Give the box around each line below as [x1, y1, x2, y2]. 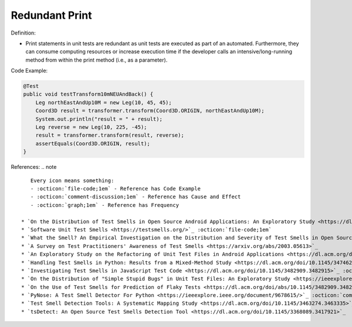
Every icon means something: [30, 177, 114, 184]
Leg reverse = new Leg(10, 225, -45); [35, 124, 147, 131]
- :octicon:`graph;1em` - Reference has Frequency [30, 202, 179, 208]
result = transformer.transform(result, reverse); [35, 132, 184, 139]
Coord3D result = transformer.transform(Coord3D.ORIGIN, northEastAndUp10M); [35, 107, 265, 114]
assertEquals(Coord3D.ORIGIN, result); [35, 140, 151, 147]
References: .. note [11, 163, 57, 171]
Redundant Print [11, 9, 92, 22]
